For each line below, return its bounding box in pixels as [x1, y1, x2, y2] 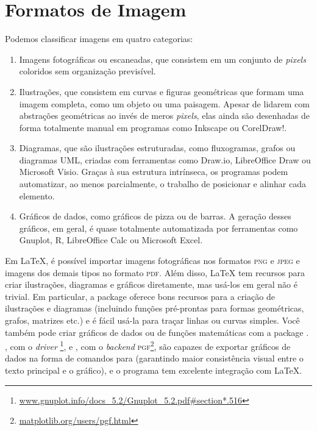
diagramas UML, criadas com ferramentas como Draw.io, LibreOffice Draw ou [19, 153, 311, 166]
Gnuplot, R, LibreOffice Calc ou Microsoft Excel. [19, 233, 203, 246]
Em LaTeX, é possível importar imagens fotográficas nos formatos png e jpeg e [5, 254, 300, 267]
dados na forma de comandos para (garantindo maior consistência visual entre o [5, 352, 304, 365]
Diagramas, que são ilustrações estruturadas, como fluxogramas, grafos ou [19, 141, 296, 154]
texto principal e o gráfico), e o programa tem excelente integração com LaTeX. [5, 364, 302, 377]
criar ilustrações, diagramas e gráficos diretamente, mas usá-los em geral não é [5, 278, 297, 291]
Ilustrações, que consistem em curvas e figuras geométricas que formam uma [19, 85, 304, 98]
